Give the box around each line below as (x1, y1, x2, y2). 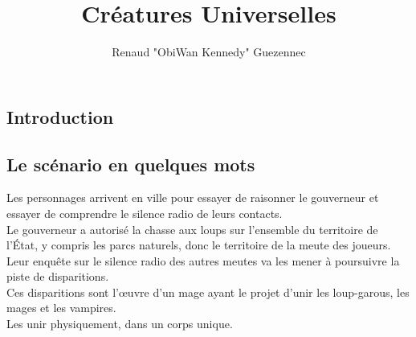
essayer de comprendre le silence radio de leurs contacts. (6, 204, 283, 221)
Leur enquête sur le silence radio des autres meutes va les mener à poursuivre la (6, 252, 400, 269)
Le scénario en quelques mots (6, 151, 255, 176)
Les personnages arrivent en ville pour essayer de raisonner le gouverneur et (6, 189, 379, 206)
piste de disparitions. (6, 268, 109, 285)
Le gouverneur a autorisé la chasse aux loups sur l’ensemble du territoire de (6, 220, 378, 237)
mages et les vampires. (6, 299, 116, 316)
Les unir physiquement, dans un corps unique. (6, 315, 233, 332)
